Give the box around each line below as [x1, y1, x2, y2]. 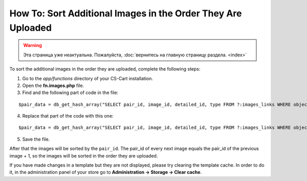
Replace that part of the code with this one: [22, 113, 114, 119]
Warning [23, 42, 42, 49]
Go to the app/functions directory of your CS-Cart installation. [22, 75, 153, 81]
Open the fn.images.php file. [22, 82, 84, 88]
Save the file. [22, 136, 50, 142]
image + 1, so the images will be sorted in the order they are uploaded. [9, 152, 158, 159]
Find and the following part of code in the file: [22, 89, 119, 96]
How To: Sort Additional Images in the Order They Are [9, 8, 243, 19]
